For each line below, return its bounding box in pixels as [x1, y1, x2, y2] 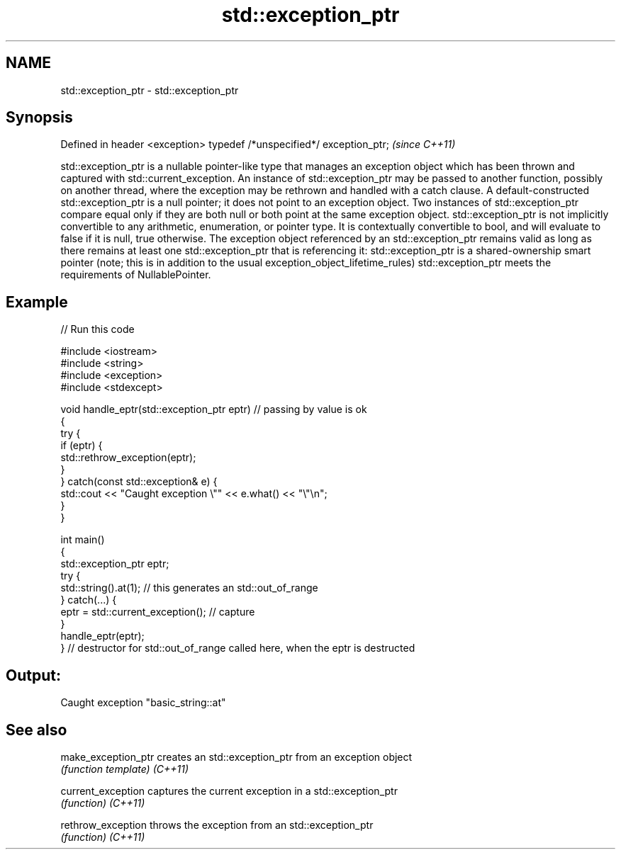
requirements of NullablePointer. [60, 268, 211, 281]
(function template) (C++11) [60, 762, 189, 775]
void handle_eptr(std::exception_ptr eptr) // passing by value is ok [60, 403, 367, 416]
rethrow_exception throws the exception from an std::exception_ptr [60, 818, 374, 831]
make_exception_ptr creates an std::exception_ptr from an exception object [60, 750, 413, 763]
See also [6, 720, 67, 739]
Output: [6, 666, 61, 684]
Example [6, 293, 68, 311]
